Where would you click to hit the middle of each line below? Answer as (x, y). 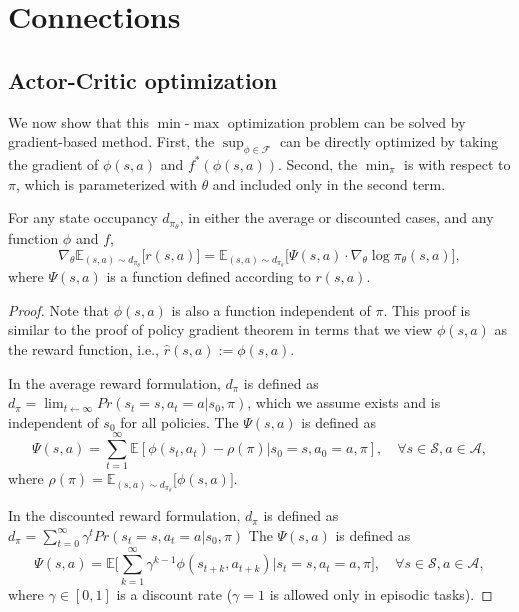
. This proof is (426, 309)
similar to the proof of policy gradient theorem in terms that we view (220, 329)
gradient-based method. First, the (111, 141)
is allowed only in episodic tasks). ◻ (381, 593)
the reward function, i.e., (83, 348)
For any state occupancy (83, 217)
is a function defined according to (208, 276)
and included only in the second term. (329, 183)
